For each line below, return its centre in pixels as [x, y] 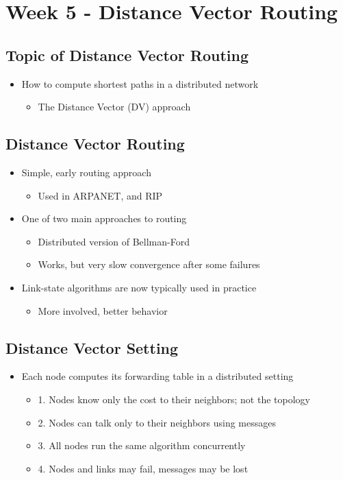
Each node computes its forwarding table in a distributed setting [157, 376]
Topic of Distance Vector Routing [127, 55]
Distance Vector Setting [92, 347]
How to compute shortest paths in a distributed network [140, 83]
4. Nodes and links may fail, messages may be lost [143, 468]
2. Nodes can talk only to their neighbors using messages [157, 422]
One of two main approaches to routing [104, 218]
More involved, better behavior [103, 310]
